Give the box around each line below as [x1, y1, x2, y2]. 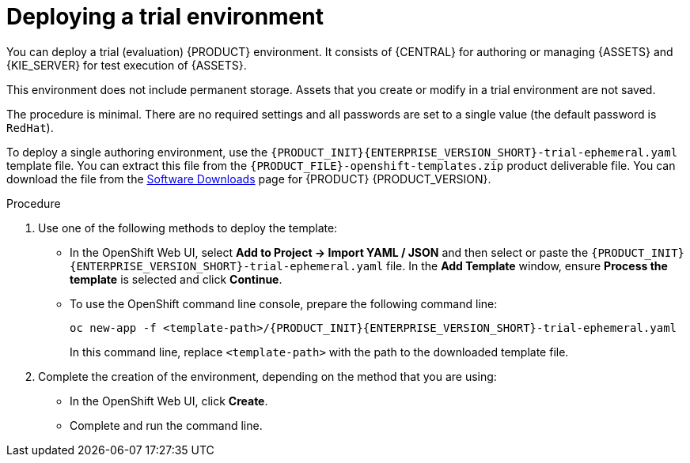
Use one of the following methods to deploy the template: [38, 220, 338, 235]
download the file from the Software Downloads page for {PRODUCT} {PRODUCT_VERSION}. [6, 171, 491, 186]
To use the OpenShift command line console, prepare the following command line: [70, 296, 498, 311]
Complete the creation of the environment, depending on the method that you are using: [38, 369, 497, 383]
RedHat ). [6, 120, 54, 134]
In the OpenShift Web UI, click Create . [70, 393, 268, 408]
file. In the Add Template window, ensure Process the [386, 258, 668, 273]
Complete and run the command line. [70, 418, 263, 432]
